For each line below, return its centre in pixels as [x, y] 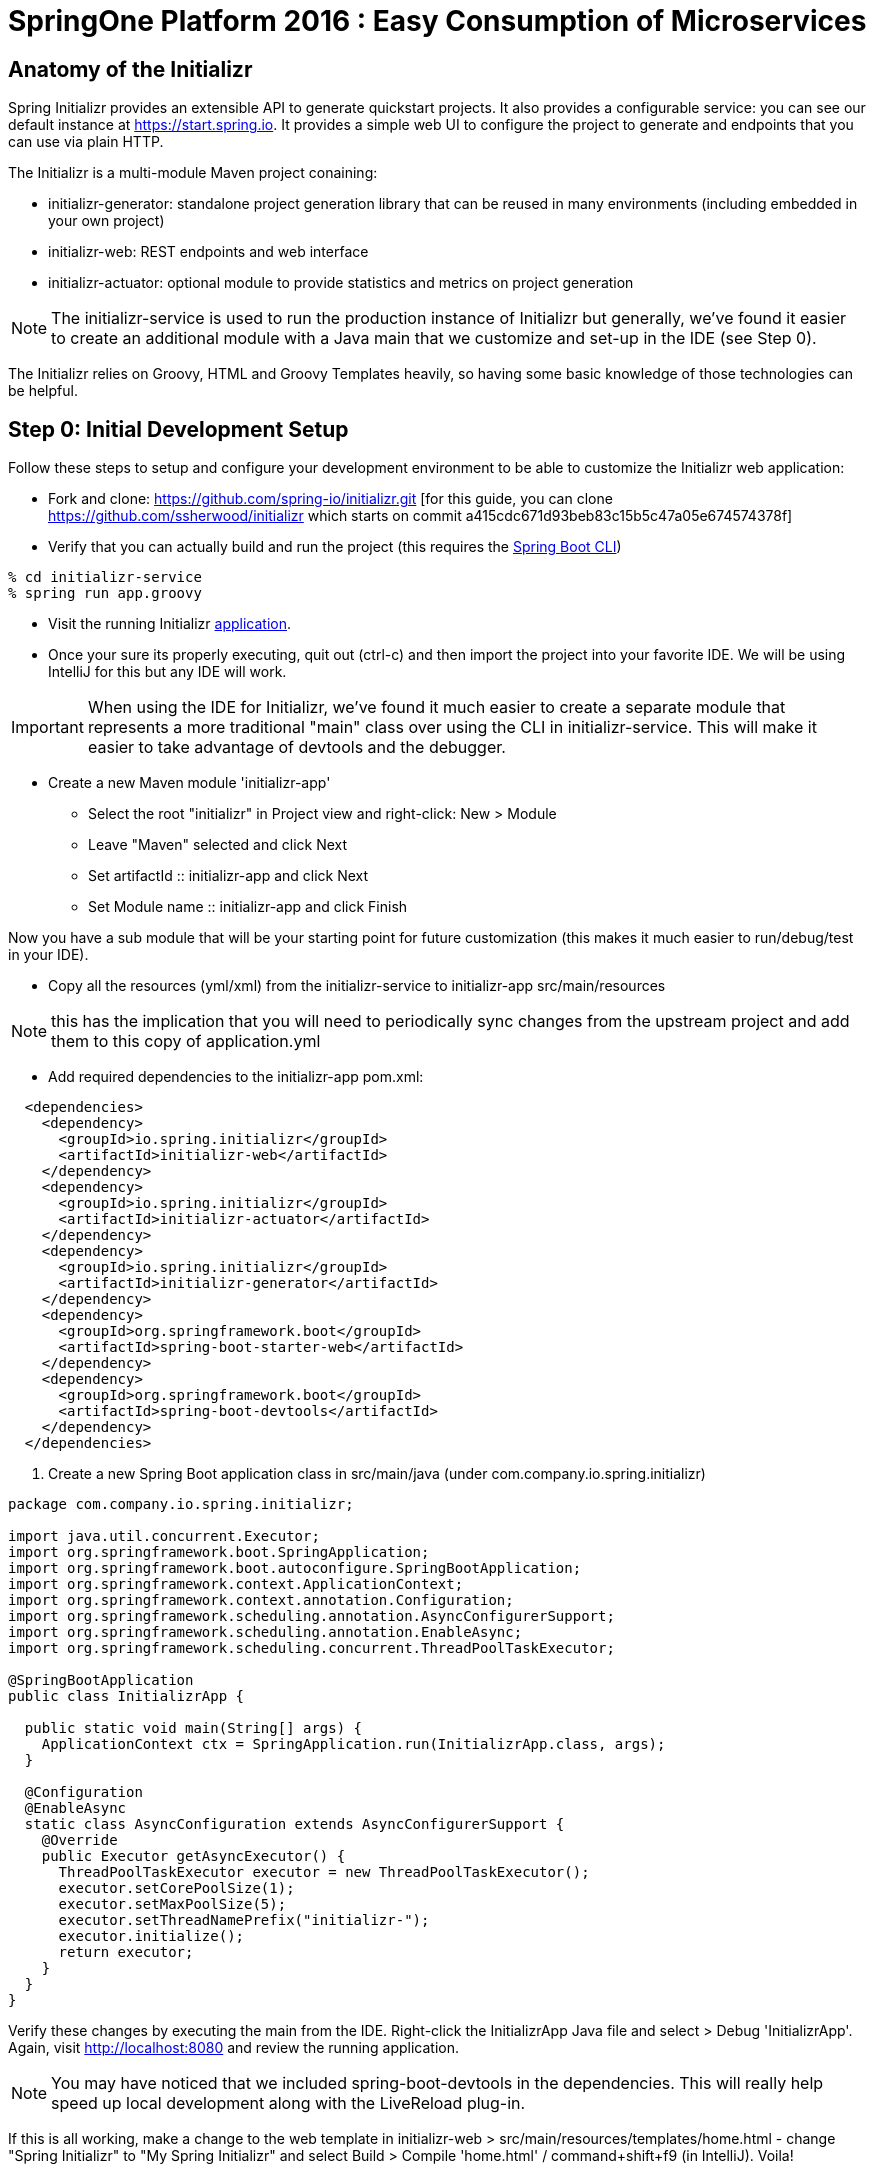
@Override [79, 1840]
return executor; [126, 1952]
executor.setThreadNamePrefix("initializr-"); [244, 1920]
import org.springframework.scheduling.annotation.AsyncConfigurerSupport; [311, 1616]
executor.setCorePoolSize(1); [176, 1888]
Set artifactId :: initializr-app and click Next [228, 876]
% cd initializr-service [105, 577]
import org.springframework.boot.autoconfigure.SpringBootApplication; [295, 1568]
